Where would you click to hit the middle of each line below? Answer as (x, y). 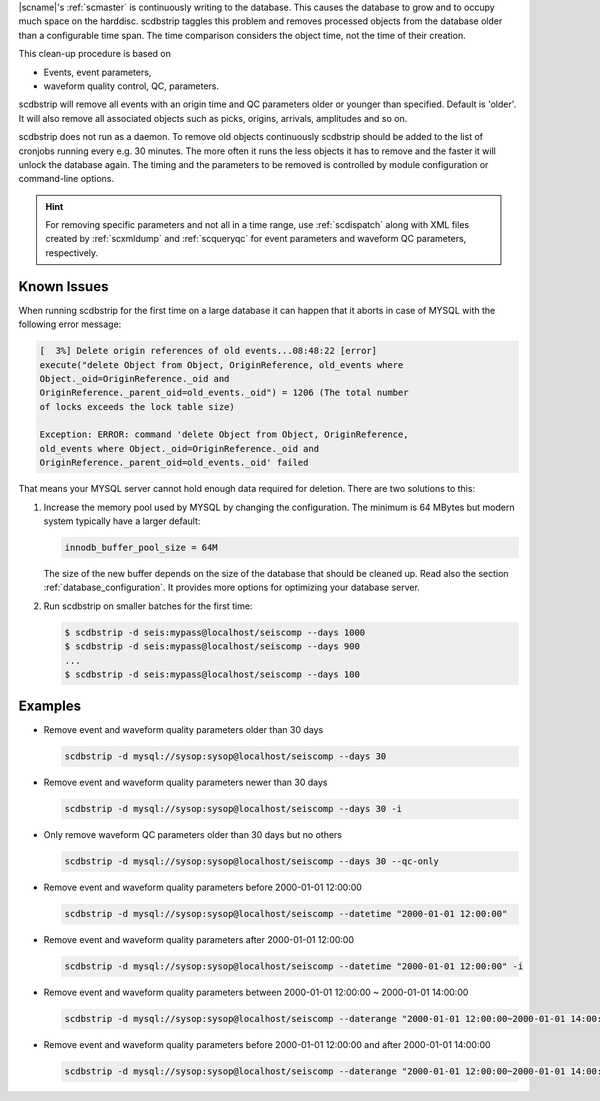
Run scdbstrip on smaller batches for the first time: (148, 606)
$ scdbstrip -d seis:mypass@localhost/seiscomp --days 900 (212, 646)
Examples (50, 706)
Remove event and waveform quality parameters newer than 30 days (185, 782)
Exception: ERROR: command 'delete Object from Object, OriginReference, (224, 434)
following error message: (70, 324)
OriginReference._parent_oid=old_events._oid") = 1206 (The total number (224, 393)
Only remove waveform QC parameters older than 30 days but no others (192, 835)
